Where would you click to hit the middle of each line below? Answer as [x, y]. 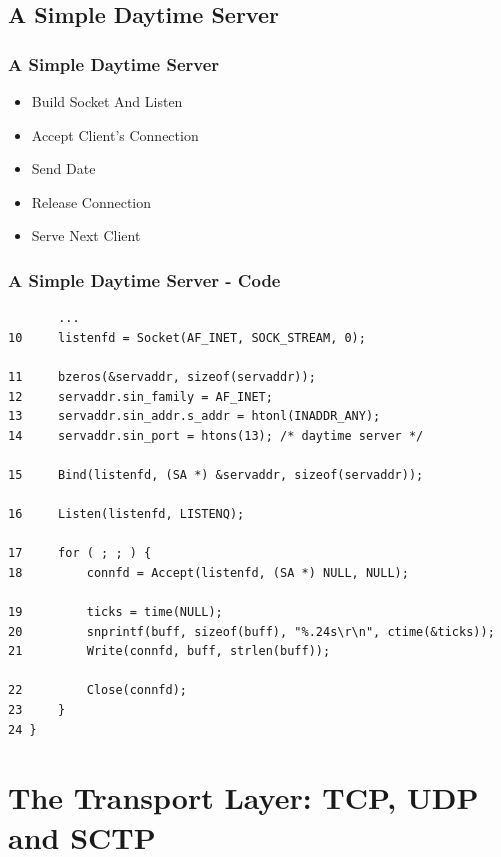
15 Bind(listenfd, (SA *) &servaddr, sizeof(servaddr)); [216, 474]
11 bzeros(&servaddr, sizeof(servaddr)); [162, 376]
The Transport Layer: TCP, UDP [243, 797]
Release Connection [91, 201]
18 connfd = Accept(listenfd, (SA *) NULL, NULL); [208, 572]
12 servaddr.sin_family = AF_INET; [140, 396]
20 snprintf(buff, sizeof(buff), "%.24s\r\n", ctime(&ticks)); [251, 631]
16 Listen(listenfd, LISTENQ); [126, 514]
